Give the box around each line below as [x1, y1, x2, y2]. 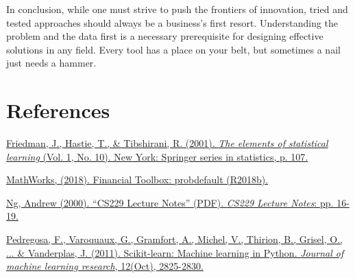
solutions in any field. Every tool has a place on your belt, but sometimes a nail [6, 42, 341, 56]
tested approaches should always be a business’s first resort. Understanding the [6, 15, 339, 30]
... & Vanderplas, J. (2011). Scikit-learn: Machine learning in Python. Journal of [6, 245, 344, 259]
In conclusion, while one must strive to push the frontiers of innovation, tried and [6, 2, 348, 16]
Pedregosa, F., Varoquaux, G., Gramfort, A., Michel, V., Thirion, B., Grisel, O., [6, 232, 343, 246]
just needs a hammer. [6, 56, 97, 70]
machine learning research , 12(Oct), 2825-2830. [6, 259, 204, 273]
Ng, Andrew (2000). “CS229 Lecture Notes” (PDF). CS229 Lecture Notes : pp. [6, 195, 334, 209]
